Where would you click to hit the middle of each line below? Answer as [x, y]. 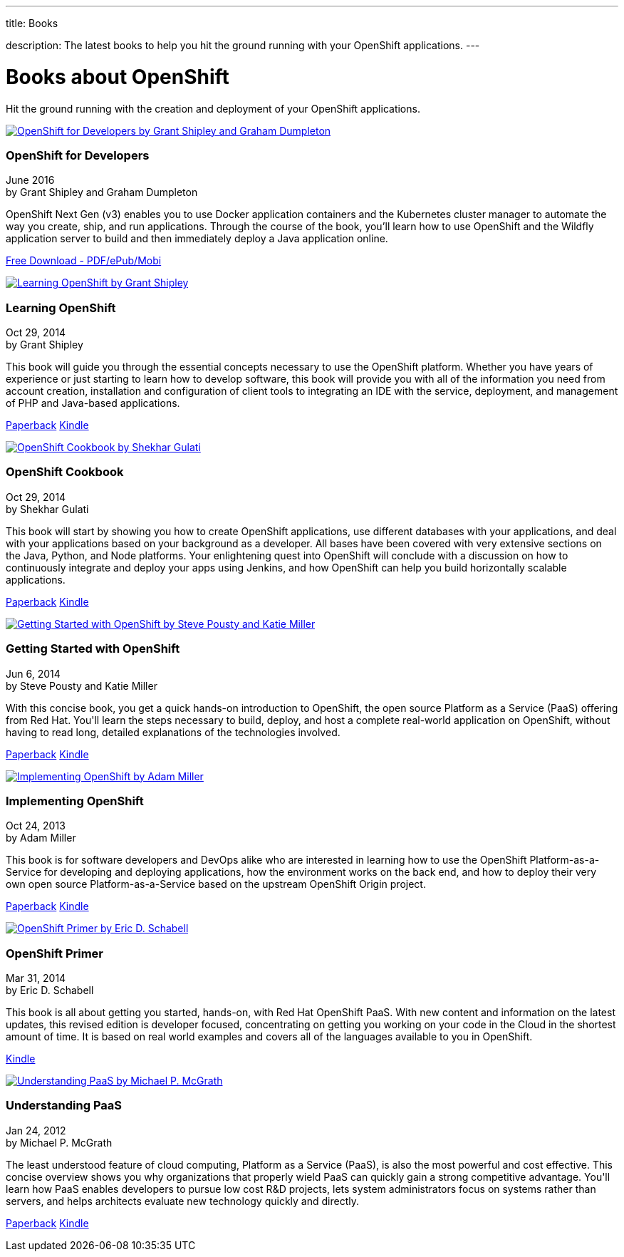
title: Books [32, 23]
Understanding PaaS [64, 1106]
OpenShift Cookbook [65, 472]
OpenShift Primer [55, 953]
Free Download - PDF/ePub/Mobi [84, 261]
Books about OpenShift [118, 77]
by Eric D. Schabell [50, 990]
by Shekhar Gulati [47, 509]
